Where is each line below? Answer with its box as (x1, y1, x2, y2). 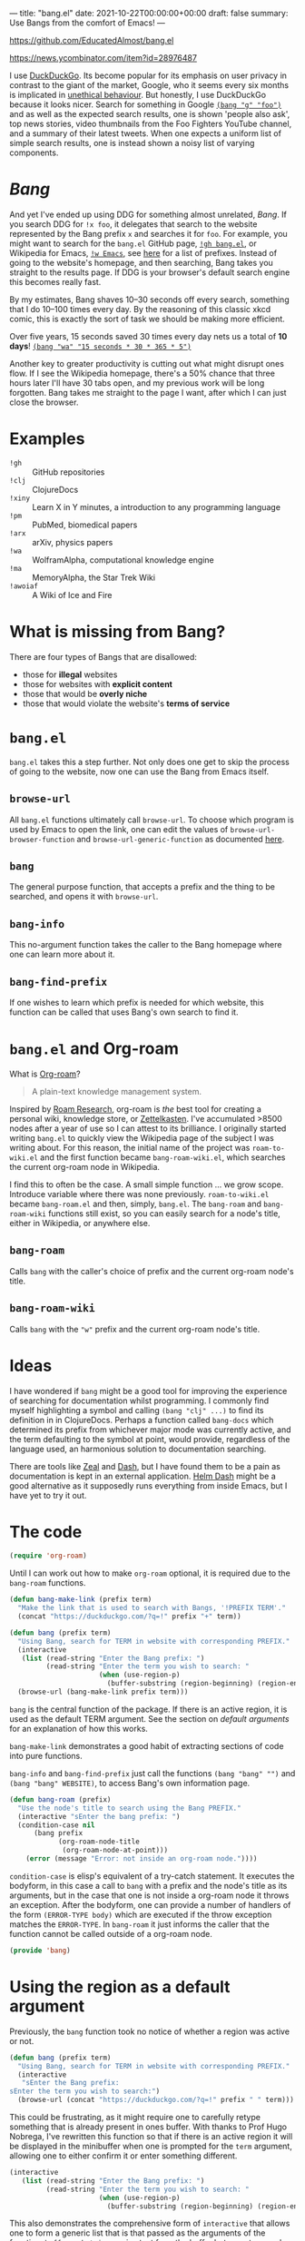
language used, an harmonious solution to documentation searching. (9, 1443, 267, 1454)
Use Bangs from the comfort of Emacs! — (9, 17, 166, 28)
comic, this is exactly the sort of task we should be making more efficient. (9, 313, 286, 324)
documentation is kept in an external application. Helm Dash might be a (9, 1470, 277, 1481)
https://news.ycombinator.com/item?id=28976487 (9, 53, 198, 63)
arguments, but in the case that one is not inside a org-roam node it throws (9, 1890, 290, 1901)
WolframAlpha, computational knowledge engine (32, 554, 215, 565)
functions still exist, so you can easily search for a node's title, (48, 1207, 281, 1219)
